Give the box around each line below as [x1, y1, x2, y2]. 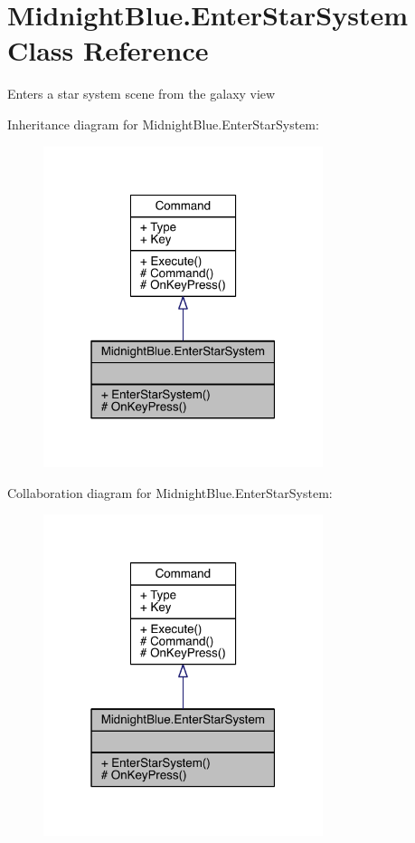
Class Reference [7, 32, 209, 69]
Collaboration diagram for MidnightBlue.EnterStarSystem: [7, 483, 333, 502]
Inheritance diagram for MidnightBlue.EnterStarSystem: [7, 114, 319, 133]
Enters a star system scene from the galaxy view [7, 84, 276, 103]
